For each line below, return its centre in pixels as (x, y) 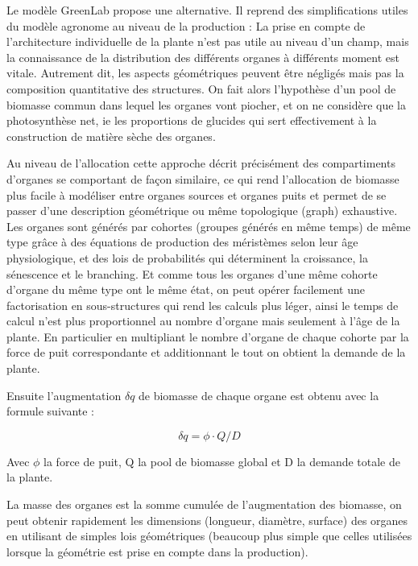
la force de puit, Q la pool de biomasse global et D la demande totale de (222, 461)
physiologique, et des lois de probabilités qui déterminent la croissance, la (187, 257)
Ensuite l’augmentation (64, 395)
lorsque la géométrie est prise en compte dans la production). (157, 551)
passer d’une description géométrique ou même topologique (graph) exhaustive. (202, 211)
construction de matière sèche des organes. (111, 136)
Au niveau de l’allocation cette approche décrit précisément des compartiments (201, 163)
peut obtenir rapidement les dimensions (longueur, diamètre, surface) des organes (207, 520)
